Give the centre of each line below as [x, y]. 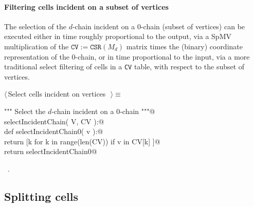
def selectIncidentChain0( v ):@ [54, 131]
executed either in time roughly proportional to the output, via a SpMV [118, 36]
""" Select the [25, 111]
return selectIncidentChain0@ [51, 151]
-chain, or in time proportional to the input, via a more [162, 56]
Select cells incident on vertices [57, 94]
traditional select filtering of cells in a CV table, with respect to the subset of [124, 67]
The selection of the [35, 26]
